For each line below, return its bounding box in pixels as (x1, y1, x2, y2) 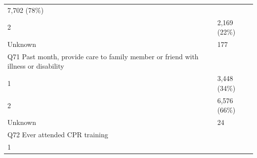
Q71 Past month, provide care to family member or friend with (7, 51, 199, 61)
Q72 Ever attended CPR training (7, 129, 108, 140)
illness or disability (7, 61, 64, 71)
